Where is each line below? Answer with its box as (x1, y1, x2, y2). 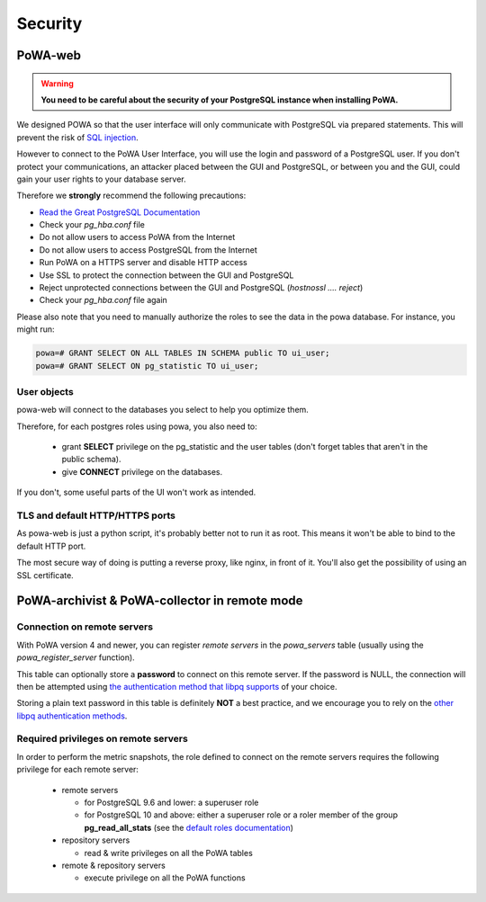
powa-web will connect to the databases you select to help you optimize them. (16, 405, 310, 415)
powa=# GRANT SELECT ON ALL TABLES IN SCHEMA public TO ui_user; (35, 348, 330, 359)
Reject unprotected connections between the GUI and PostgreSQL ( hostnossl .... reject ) (39, 282, 364, 293)
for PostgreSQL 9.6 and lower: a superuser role (84, 797, 259, 808)
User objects (16, 385, 74, 397)
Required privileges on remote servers (16, 733, 188, 746)
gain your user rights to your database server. (16, 174, 186, 184)
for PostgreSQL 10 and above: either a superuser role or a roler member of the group (84, 809, 398, 820)
